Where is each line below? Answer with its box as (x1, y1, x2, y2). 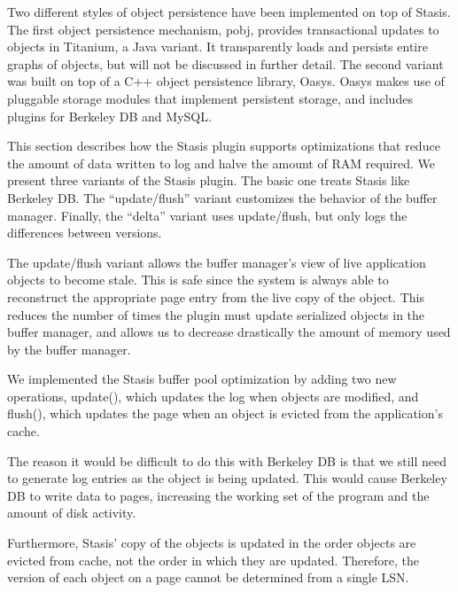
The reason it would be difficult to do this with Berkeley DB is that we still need (7, 451, 446, 470)
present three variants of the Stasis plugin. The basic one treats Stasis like (7, 171, 410, 190)
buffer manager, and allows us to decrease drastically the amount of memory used (7, 323, 451, 341)
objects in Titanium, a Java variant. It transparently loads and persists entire (7, 37, 428, 56)
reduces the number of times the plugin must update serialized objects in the (7, 305, 425, 323)
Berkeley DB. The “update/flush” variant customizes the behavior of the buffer (7, 188, 438, 206)
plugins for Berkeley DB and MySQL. (7, 106, 212, 125)
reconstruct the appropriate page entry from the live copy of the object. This (7, 287, 424, 306)
